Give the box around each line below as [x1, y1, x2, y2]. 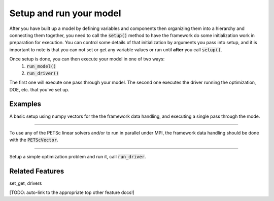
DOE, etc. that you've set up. [9, 86, 70, 92]
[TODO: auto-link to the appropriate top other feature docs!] [9, 189, 134, 195]
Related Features [9, 166, 64, 175]
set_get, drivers [9, 180, 42, 186]
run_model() [26, 63, 56, 69]
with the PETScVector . [9, 137, 58, 143]
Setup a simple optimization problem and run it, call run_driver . [9, 153, 146, 159]
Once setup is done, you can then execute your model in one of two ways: [9, 56, 165, 62]
